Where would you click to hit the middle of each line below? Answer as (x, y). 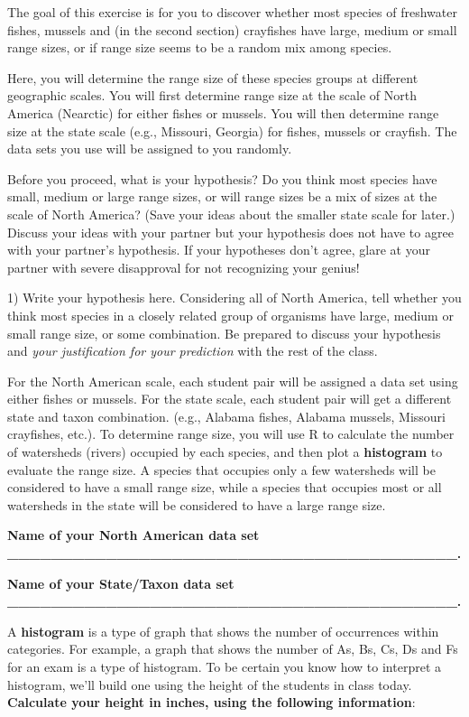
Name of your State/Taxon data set (121, 583)
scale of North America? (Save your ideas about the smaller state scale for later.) (231, 214)
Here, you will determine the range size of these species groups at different (213, 77)
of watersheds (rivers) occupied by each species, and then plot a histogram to (225, 452)
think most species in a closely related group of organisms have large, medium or (230, 315)
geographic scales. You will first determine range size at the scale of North (212, 95)
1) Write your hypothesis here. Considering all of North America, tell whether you (234, 298)
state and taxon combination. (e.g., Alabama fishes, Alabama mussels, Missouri (226, 416)
